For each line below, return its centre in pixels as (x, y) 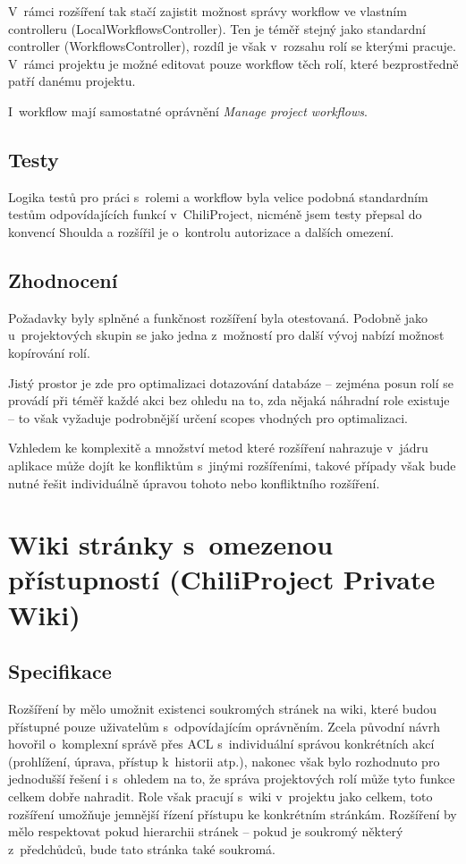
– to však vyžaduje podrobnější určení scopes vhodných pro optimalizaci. (208, 417)
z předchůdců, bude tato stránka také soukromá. (142, 848)
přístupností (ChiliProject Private (222, 579)
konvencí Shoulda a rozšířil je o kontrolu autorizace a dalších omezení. (201, 231)
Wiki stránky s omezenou (171, 544)
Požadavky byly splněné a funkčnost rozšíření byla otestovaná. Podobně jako (218, 317)
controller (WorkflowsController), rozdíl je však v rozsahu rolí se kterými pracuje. (232, 46)
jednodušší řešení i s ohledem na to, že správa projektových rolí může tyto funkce (232, 779)
